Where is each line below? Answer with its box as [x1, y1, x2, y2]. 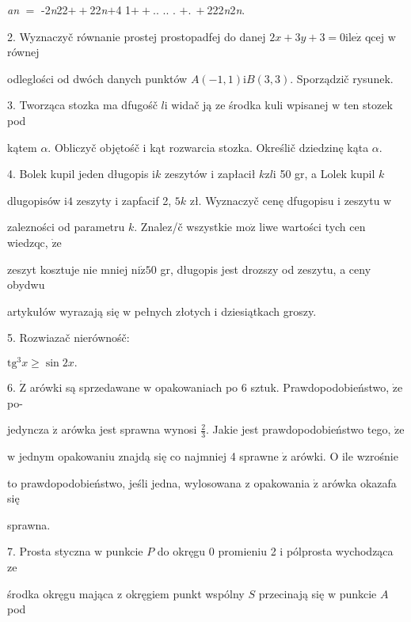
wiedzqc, [7, 233, 48, 250]
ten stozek [343, 97, 393, 113]
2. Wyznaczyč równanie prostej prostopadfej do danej [7, 28, 266, 44]
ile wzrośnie [341, 448, 398, 464]
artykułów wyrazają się [7, 302, 120, 319]
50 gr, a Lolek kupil [280, 165, 375, 182]
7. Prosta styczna [7, 543, 91, 559]
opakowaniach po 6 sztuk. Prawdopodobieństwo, [154, 378, 390, 395]
